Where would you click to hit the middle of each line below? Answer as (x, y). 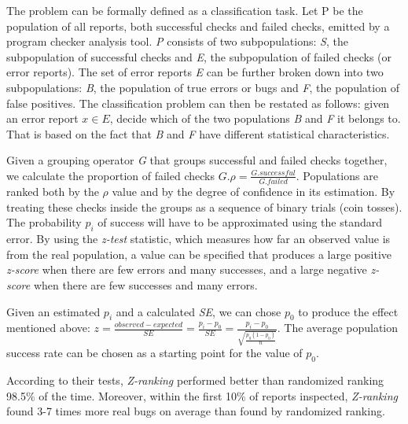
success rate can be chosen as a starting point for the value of (154, 353)
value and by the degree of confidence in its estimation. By (254, 192)
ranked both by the (53, 192)
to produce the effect (348, 311)
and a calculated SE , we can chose (198, 311)
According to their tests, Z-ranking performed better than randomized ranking (195, 380)
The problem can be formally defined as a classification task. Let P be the (185, 10)
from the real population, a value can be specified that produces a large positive (199, 254)
